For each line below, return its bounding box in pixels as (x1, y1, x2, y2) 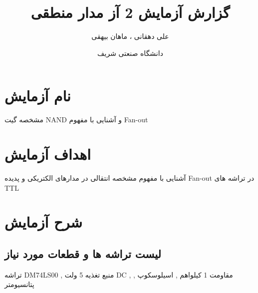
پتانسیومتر (4, 279, 34, 290)
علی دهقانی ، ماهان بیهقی (91, 31, 169, 41)
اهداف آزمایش (4, 144, 91, 164)
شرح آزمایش (4, 212, 83, 232)
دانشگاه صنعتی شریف (97, 47, 163, 58)
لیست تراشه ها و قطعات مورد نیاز (4, 246, 161, 261)
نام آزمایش (4, 85, 71, 106)
